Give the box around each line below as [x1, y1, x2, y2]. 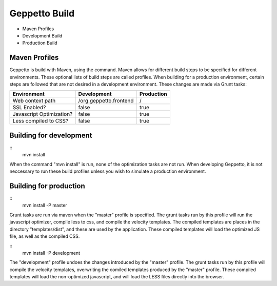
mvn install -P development [22, 250, 81, 256]
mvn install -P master [22, 202, 68, 209]
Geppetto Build [9, 8, 75, 19]
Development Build [22, 32, 63, 38]
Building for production [9, 181, 86, 190]
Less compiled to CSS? [12, 117, 69, 125]
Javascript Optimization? [12, 111, 73, 118]
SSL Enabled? [12, 104, 46, 111]
